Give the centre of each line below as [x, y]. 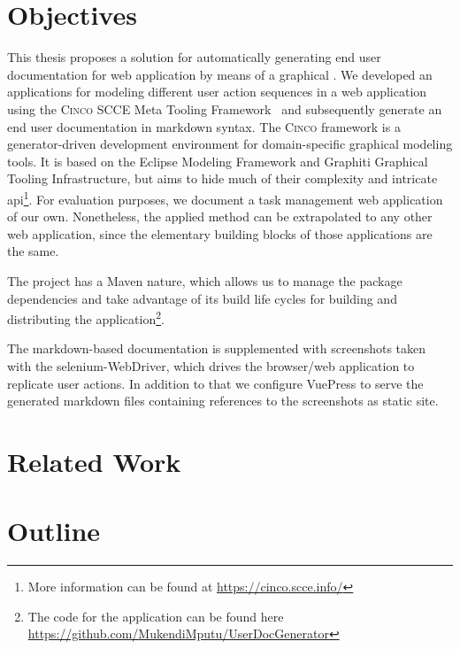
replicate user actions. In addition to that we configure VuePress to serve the [215, 383]
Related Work [94, 461]
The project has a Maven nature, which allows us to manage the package [205, 280]
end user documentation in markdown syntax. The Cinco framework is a [204, 126]
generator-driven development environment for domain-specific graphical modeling [230, 144]
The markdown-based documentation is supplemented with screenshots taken [217, 348]
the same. [33, 251]
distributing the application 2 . [86, 317]
